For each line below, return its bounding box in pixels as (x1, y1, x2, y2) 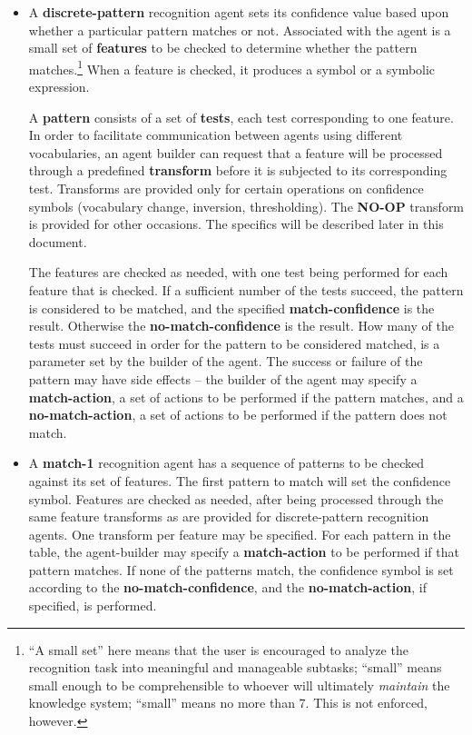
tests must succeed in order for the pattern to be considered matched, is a (28, 333, 440, 353)
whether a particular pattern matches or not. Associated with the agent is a (28, 20, 451, 39)
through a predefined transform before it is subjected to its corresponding (28, 161, 447, 180)
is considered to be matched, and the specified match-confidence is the (28, 298, 435, 317)
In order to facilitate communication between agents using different (28, 125, 403, 144)
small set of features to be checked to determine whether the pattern (28, 38, 418, 57)
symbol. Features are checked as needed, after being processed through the (28, 489, 444, 508)
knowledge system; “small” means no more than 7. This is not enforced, (28, 693, 428, 712)
